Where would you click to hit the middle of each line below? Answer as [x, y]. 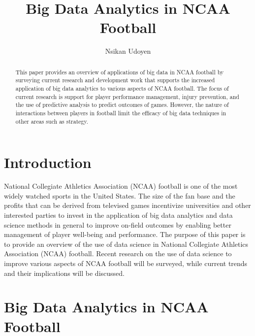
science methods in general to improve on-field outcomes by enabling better [118, 224]
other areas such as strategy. [52, 121]
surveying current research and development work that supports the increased [115, 80]
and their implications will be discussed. [64, 273]
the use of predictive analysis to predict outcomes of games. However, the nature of [122, 105]
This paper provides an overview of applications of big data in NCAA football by [120, 72]
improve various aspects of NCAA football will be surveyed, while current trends [126, 263]
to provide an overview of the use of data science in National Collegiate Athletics [126, 244]
